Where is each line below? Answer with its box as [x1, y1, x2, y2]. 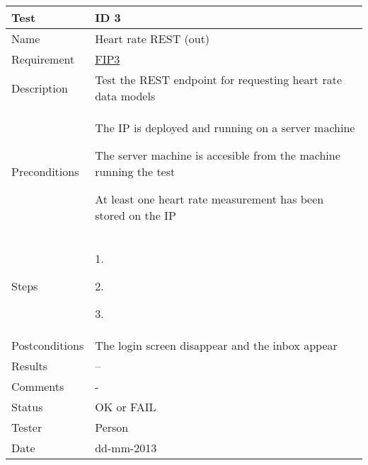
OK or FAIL [95, 399, 156, 415]
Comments [11, 378, 64, 394]
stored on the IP [95, 207, 176, 223]
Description [11, 79, 68, 96]
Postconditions [11, 337, 84, 353]
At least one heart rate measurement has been [95, 191, 324, 207]
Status [11, 399, 43, 415]
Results [11, 358, 48, 374]
